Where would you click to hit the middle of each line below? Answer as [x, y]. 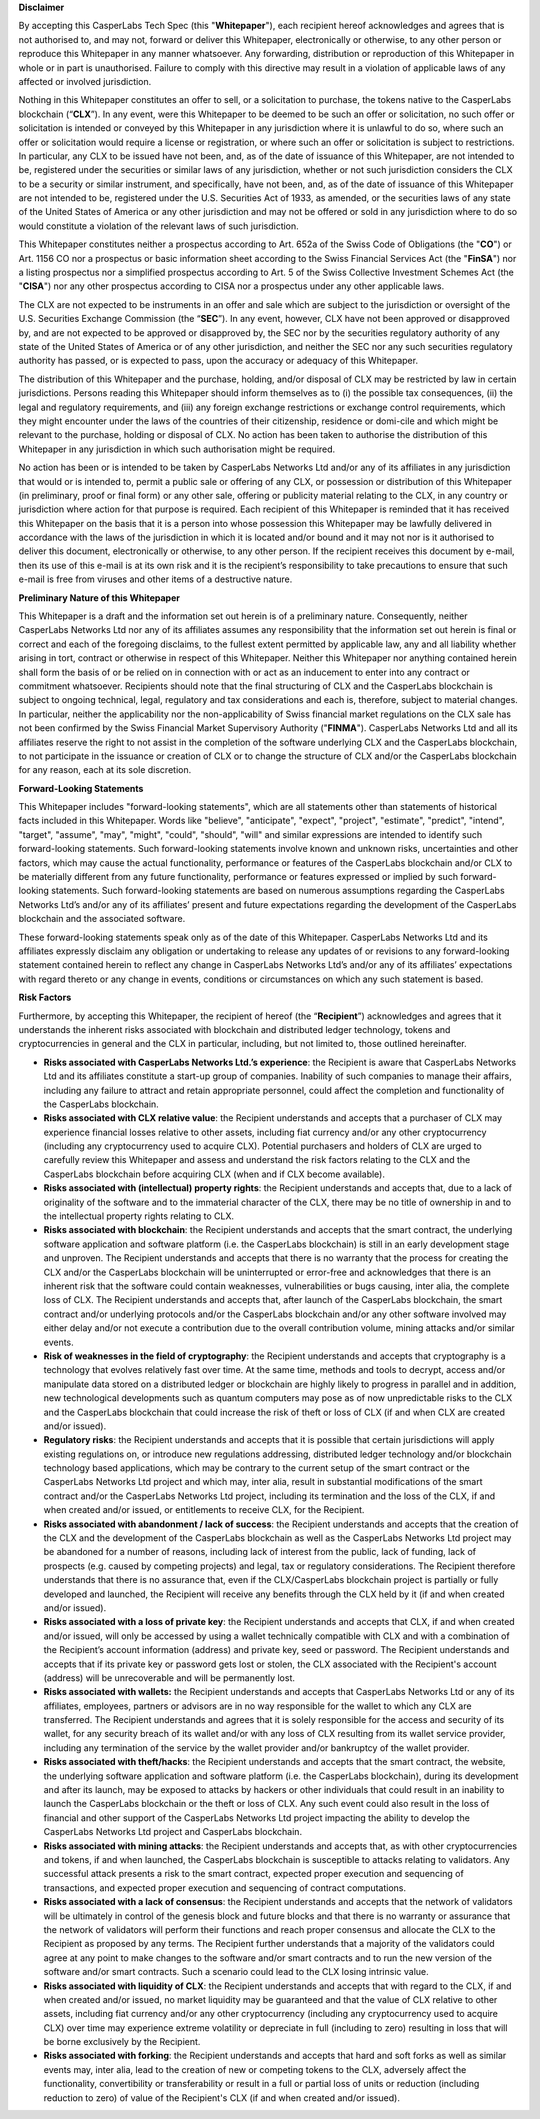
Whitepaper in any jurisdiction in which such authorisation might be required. [177, 449]
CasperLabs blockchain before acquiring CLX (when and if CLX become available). [214, 1174]
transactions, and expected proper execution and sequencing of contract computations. [225, 1887]
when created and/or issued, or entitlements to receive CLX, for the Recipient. [204, 1510]
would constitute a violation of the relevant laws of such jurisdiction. [158, 226]
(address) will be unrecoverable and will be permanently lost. [169, 1677]
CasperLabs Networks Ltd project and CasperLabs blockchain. [173, 1832]
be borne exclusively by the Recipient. [122, 2042]
